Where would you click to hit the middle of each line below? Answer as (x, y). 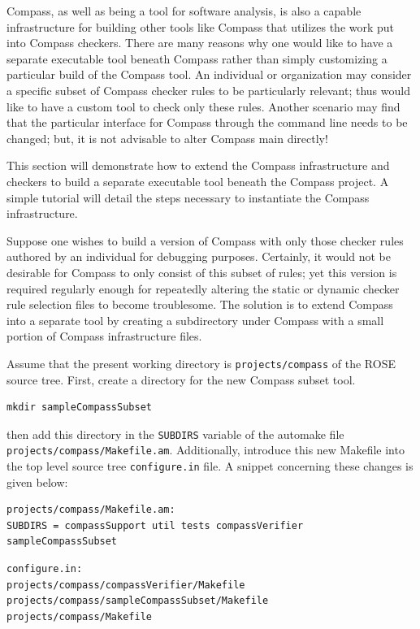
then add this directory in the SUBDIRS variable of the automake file (175, 434)
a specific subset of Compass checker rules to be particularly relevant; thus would (208, 90)
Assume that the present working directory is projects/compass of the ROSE (201, 363)
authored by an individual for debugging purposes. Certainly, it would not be (199, 256)
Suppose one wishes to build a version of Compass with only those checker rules (205, 240)
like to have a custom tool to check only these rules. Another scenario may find (204, 106)
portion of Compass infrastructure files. (104, 336)
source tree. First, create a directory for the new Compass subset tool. (181, 379)
